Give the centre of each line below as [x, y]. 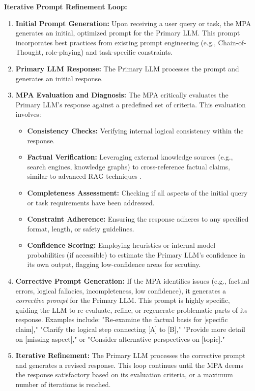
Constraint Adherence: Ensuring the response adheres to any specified [138, 219]
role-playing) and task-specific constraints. [109, 52]
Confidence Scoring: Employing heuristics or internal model [121, 245]
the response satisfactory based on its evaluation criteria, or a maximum [124, 375]
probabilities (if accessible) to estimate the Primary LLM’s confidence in [136, 254]
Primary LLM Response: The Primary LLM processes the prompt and [127, 68]
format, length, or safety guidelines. [81, 228]
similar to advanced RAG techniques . [85, 176]
